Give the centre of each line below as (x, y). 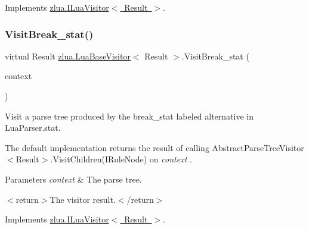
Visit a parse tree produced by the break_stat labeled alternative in (129, 116)
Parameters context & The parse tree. (73, 179)
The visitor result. (83, 199)
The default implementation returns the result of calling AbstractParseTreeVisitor (154, 147)
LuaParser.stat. (33, 128)
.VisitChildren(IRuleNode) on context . (121, 159)
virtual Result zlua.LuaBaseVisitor (68, 56)
